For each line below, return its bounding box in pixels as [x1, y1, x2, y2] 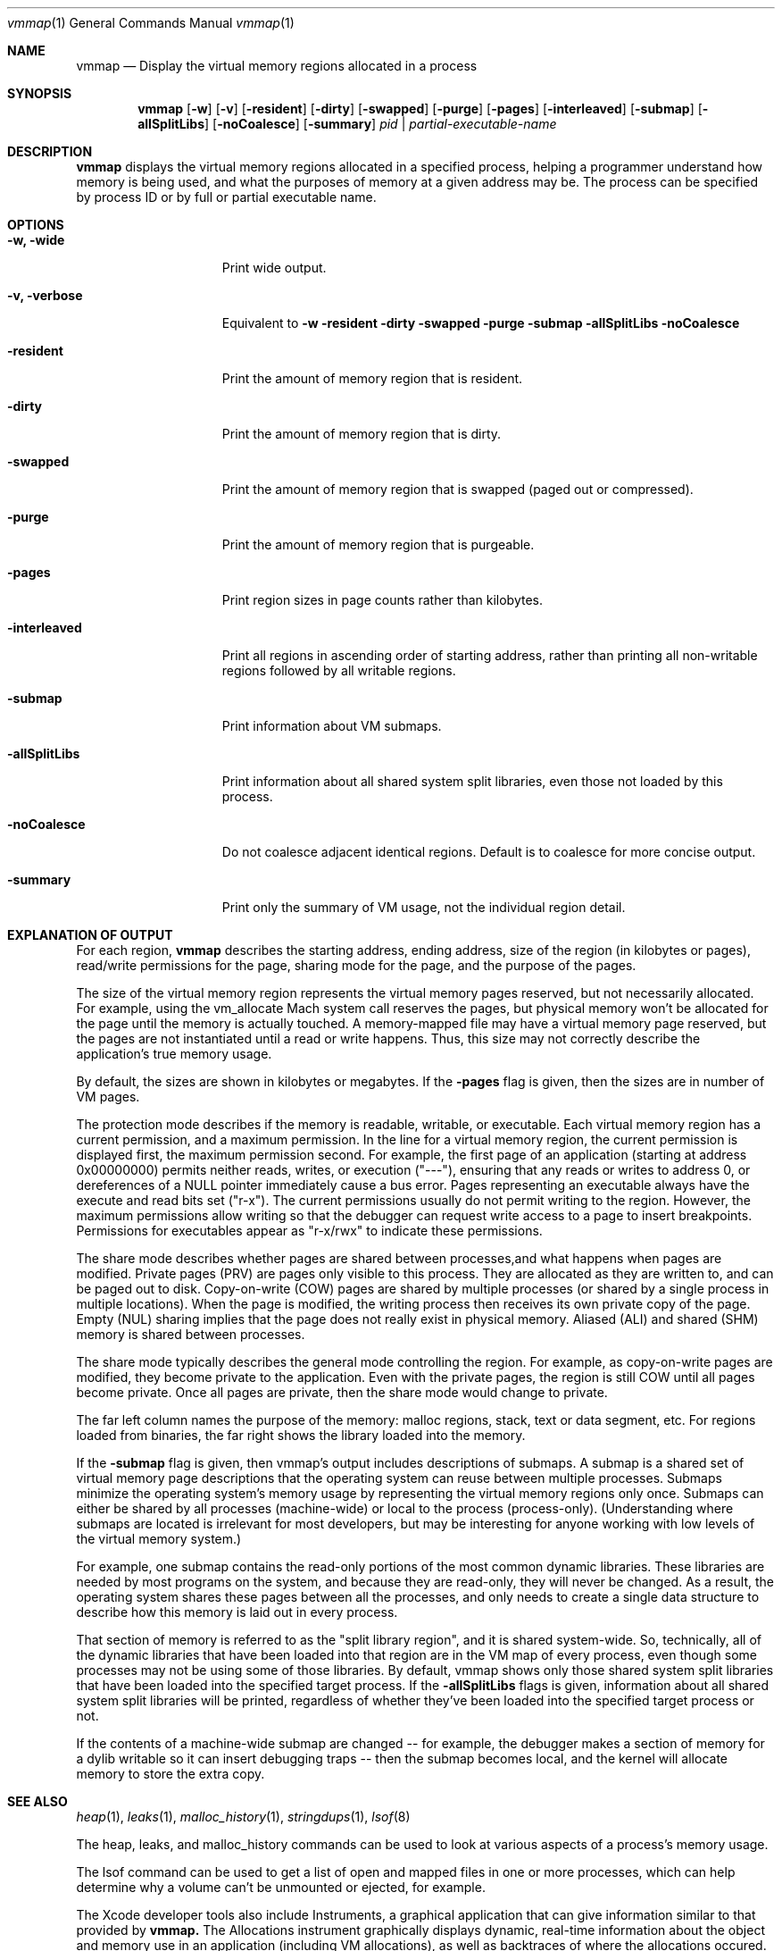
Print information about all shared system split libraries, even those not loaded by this [221, 774, 723, 789]
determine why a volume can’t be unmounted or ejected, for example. [76, 1880, 486, 1895]
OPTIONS [7, 217, 64, 232]
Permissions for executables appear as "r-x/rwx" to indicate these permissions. [76, 1223, 543, 1238]
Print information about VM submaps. [221, 718, 442, 733]
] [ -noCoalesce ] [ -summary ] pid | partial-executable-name [204, 116, 557, 131]
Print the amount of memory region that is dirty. [221, 426, 502, 441]
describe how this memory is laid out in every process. [76, 1604, 398, 1620]
